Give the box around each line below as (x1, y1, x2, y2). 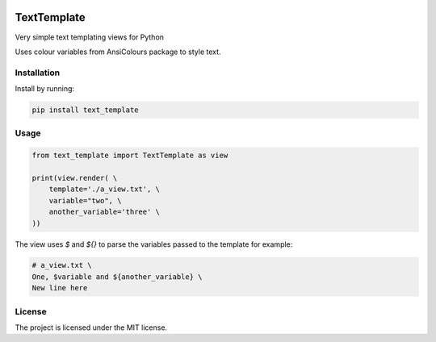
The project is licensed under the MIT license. (15, 323, 168, 332)
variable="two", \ (48, 196, 122, 205)
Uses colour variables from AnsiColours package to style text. (15, 47, 221, 56)
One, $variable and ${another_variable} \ (31, 272, 203, 282)
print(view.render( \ (31, 173, 118, 182)
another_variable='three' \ (48, 207, 161, 217)
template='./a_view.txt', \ (48, 185, 161, 194)
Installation (15, 67, 61, 78)
